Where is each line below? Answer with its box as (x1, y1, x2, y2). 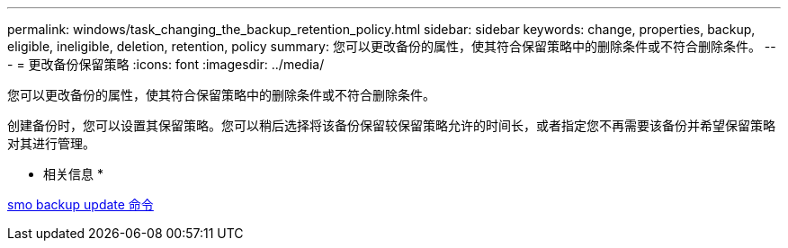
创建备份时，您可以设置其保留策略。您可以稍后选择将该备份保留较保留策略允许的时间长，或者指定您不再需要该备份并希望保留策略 (7, 118, 775, 133)
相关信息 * (43, 166, 103, 182)
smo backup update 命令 (7, 197, 154, 212)
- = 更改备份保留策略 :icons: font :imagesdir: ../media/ (7, 57, 325, 72)
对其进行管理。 (7, 136, 95, 151)
